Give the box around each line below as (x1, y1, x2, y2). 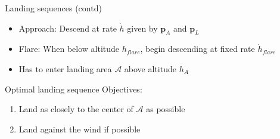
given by (127, 21, 158, 34)
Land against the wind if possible (18, 122, 141, 135)
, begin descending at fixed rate (140, 42, 255, 55)
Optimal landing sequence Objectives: (5, 82, 142, 95)
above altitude (124, 62, 176, 75)
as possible (146, 103, 185, 115)
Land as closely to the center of (18, 103, 133, 115)
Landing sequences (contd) (5, 2, 102, 14)
